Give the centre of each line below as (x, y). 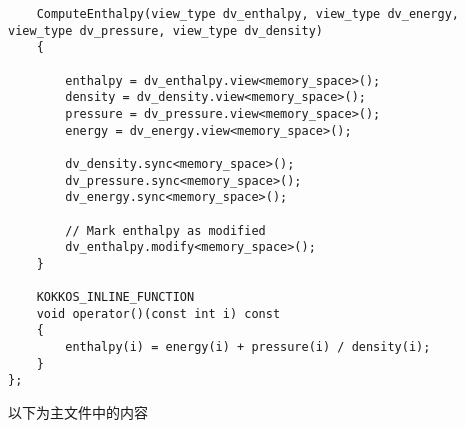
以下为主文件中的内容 (78, 412)
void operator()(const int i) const (158, 313)
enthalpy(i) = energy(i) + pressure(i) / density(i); (248, 347)
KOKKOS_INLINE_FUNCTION (115, 297)
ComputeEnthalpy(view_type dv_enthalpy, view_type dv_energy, (248, 14)
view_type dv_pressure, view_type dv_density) (165, 30)
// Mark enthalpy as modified (165, 230)
